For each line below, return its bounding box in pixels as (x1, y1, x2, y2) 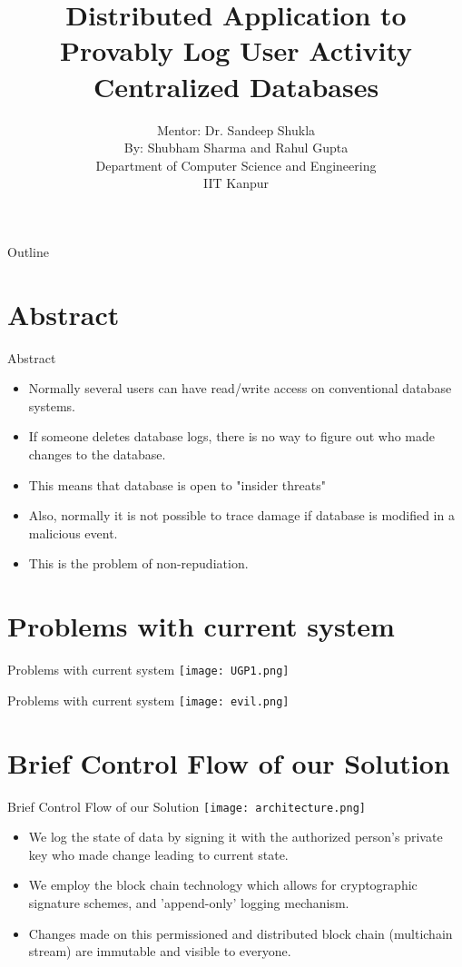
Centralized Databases (93, 67, 379, 104)
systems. (28, 396, 75, 415)
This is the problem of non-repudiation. (28, 554, 249, 573)
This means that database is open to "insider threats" (28, 475, 326, 494)
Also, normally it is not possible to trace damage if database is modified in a (28, 506, 455, 525)
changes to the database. (28, 444, 166, 463)
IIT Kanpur (202, 173, 269, 192)
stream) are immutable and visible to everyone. (28, 942, 291, 961)
